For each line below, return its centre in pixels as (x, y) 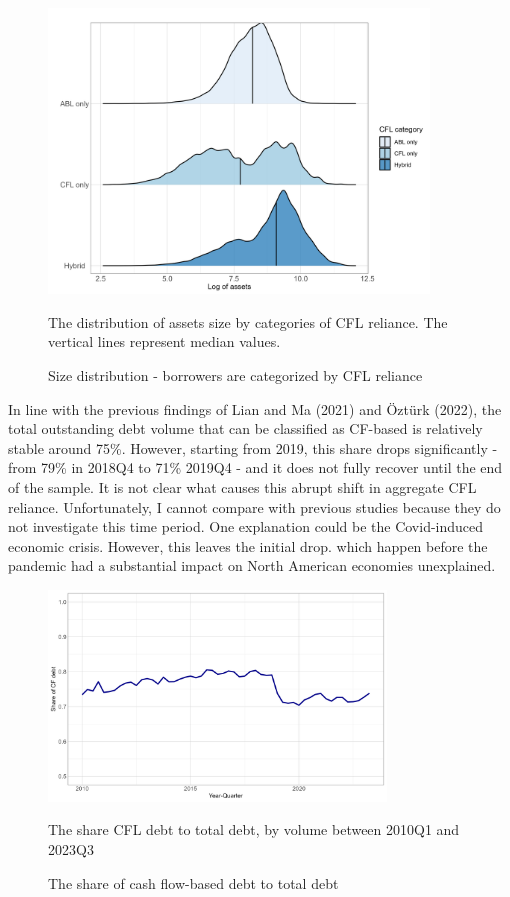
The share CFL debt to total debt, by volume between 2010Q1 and (254, 829)
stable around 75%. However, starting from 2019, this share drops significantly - (253, 447)
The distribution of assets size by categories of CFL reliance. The (248, 321)
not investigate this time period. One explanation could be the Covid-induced (246, 526)
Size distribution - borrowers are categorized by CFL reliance (235, 374)
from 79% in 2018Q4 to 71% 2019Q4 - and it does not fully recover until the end (255, 467)
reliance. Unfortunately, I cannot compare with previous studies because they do (254, 506)
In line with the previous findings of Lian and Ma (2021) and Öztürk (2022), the (255, 408)
